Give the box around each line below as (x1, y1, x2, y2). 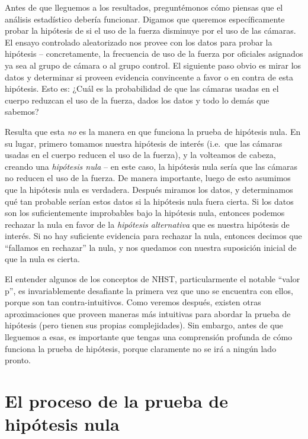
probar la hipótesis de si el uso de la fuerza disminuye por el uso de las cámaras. (5, 24, 296, 37)
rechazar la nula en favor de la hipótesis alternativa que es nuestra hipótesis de (5, 218, 290, 230)
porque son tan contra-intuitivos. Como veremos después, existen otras (5, 296, 261, 308)
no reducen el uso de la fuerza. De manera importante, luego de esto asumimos (5, 172, 291, 184)
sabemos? (5, 105, 39, 118)
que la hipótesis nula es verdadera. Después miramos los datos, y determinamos (5, 183, 293, 195)
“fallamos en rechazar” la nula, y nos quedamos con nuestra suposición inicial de (5, 241, 297, 253)
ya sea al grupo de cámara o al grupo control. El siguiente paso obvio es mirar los (5, 59, 301, 71)
